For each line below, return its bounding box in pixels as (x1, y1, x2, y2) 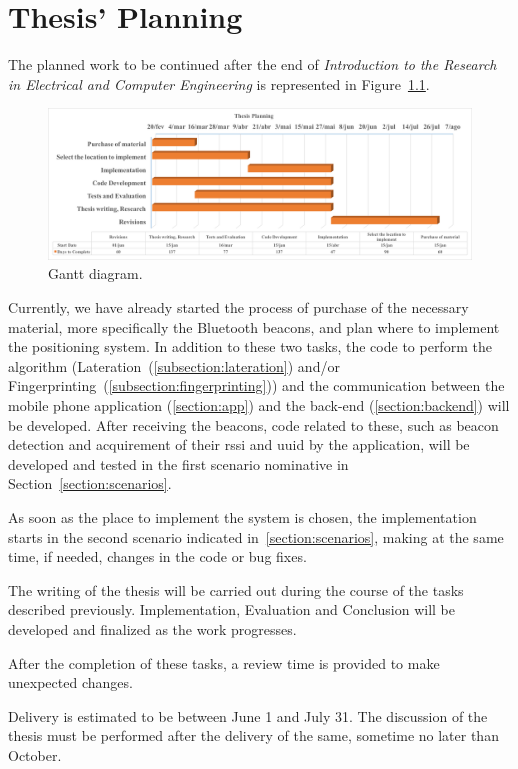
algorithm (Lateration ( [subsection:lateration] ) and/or (8, 355, 340, 376)
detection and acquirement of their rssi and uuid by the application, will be (8, 434, 470, 455)
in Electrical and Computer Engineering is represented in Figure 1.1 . (8, 73, 430, 94)
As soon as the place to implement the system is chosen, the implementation (8, 506, 477, 527)
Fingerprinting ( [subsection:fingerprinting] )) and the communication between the (8, 375, 505, 396)
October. (8, 744, 62, 765)
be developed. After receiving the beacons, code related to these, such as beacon (8, 414, 499, 435)
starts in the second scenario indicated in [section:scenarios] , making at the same (8, 526, 504, 547)
